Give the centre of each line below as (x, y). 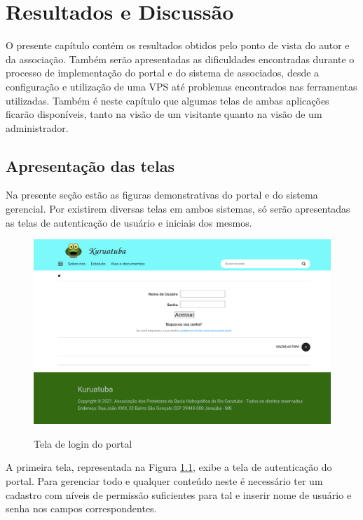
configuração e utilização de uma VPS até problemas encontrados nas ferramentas (181, 86)
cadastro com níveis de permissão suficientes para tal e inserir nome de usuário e (179, 494)
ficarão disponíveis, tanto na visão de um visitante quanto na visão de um (164, 114)
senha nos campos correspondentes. (81, 508)
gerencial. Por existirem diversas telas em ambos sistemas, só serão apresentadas (178, 209)
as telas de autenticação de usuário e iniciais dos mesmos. (129, 222)
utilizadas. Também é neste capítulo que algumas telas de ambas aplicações (167, 100)
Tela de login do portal (83, 443)
